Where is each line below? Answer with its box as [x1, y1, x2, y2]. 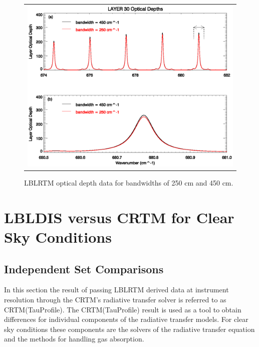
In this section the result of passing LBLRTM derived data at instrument [4, 284, 229, 295]
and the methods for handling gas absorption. [4, 333, 144, 344]
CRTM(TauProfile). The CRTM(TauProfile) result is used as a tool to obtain [4, 304, 241, 314]
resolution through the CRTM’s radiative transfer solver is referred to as [4, 294, 226, 304]
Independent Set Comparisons [4, 261, 164, 276]
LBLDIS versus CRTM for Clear [4, 207, 234, 227]
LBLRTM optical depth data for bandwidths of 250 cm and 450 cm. [24, 177, 233, 188]
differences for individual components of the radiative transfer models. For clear [4, 314, 248, 324]
